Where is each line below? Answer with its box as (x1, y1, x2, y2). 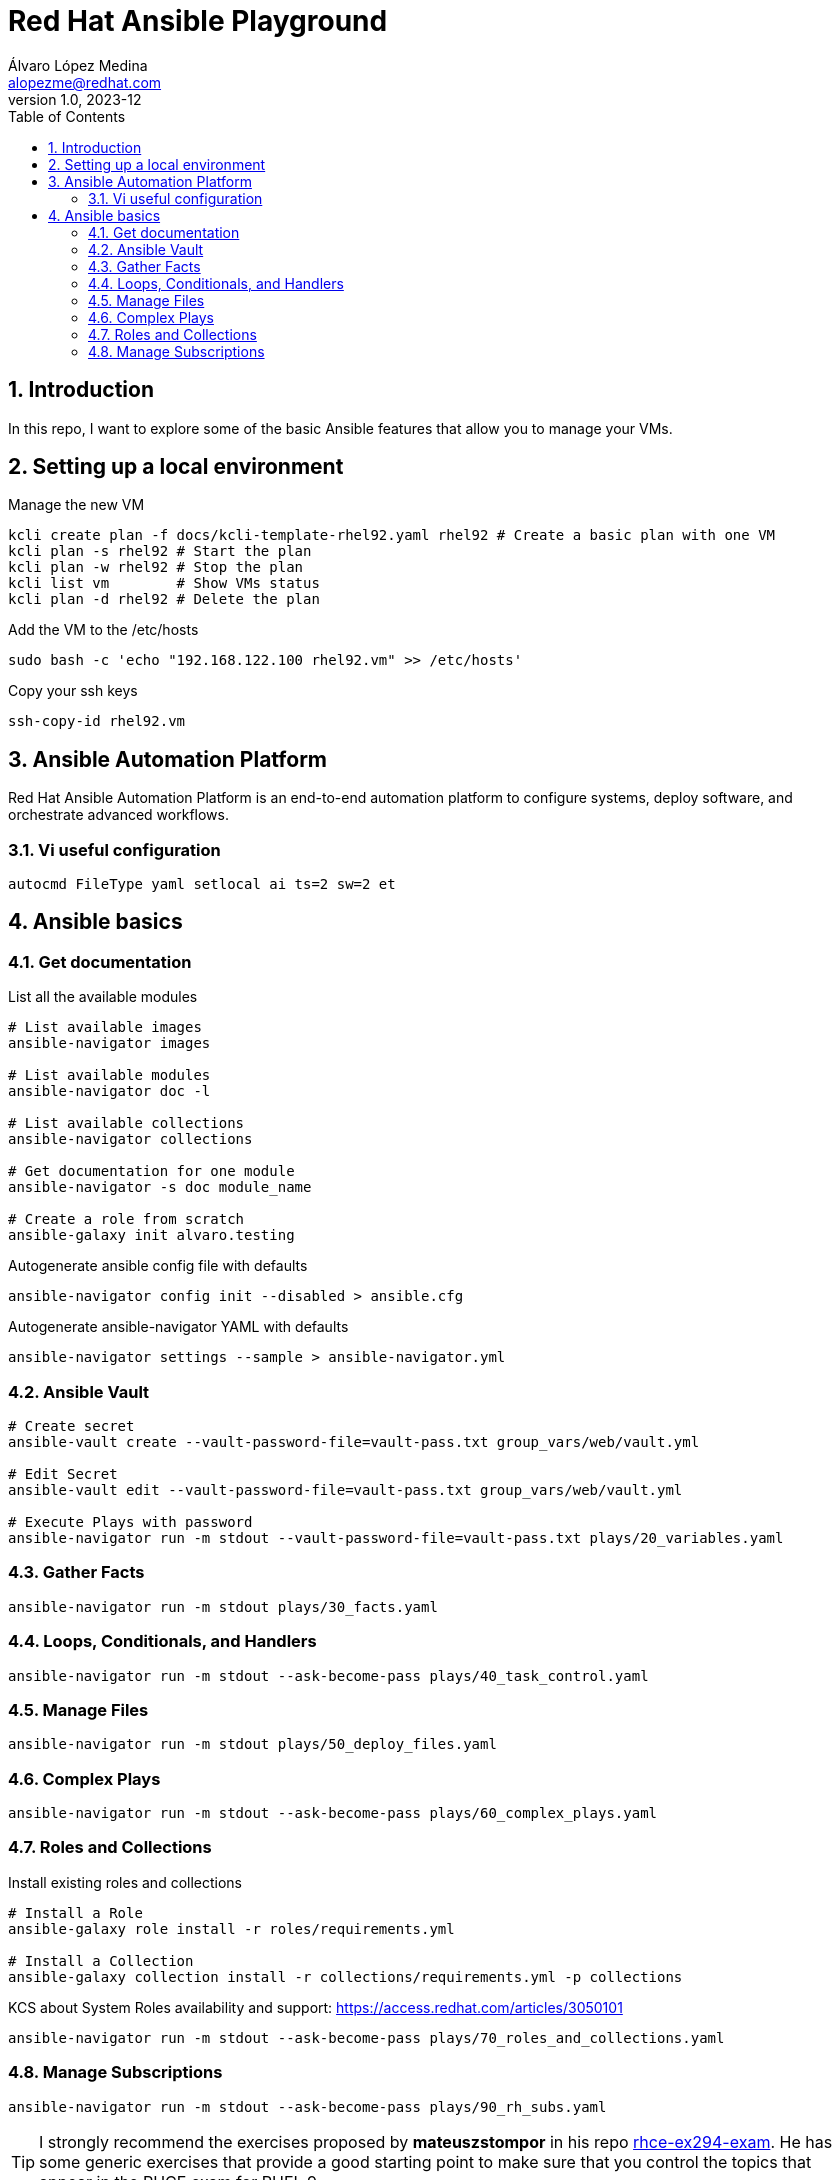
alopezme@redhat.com (8, 73, 162, 91)
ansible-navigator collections (8, 1131, 253, 1148)
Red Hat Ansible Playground (8, 4, 388, 38)
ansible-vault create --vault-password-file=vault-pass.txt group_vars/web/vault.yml (8, 1434, 700, 1450)
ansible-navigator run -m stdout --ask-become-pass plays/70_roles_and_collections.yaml (8, 2029, 725, 2046)
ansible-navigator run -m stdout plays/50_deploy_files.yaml (8, 1736, 497, 1753)
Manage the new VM (8, 496, 145, 514)
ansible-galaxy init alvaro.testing (8, 1227, 295, 1244)
